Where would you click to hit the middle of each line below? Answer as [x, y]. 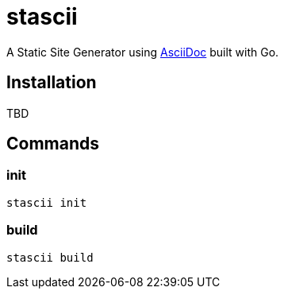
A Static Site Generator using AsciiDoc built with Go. [143, 52]
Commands [53, 144]
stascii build [50, 257]
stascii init [47, 202]
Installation [52, 83]
